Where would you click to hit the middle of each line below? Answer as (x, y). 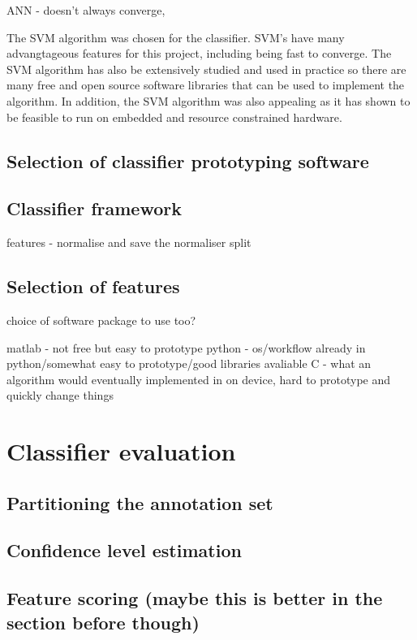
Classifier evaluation (121, 451)
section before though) (103, 622)
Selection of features (93, 286)
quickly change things (60, 395)
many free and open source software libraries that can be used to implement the (206, 85)
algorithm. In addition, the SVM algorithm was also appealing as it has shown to (208, 100)
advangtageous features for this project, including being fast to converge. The (199, 53)
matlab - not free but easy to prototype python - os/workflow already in (186, 347)
